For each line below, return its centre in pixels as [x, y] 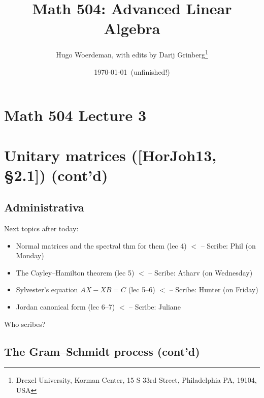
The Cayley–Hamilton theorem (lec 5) [75, 272]
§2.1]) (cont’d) [56, 175]
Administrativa [44, 207]
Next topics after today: [41, 228]
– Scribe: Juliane [155, 307]
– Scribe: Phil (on [228, 245]
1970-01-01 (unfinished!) [132, 71]
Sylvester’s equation [47, 289]
